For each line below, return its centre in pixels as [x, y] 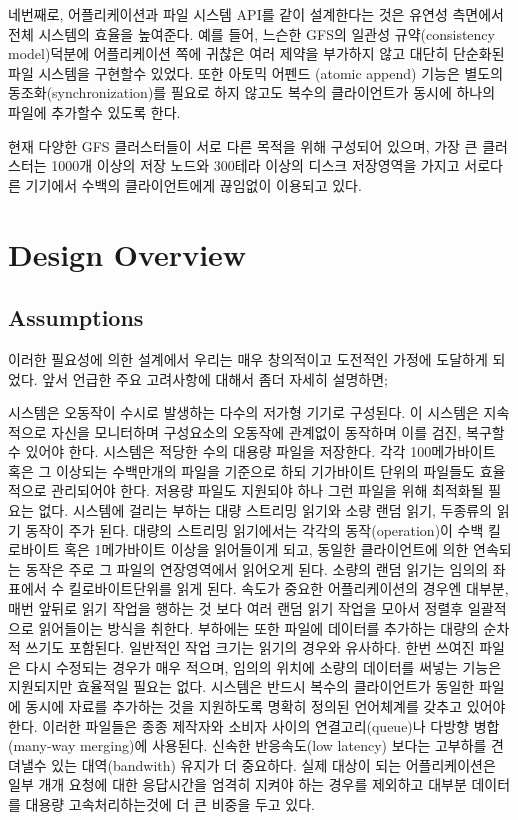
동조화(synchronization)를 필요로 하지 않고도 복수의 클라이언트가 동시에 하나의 [252, 92]
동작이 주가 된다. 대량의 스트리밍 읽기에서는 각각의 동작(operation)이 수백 [254, 529]
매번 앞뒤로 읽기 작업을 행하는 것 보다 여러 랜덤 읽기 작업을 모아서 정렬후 [236, 608]
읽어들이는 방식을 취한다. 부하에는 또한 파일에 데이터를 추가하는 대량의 [258, 627]
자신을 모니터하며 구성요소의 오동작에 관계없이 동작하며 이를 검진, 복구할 [278, 431]
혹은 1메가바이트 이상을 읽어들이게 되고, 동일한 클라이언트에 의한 [266, 549]
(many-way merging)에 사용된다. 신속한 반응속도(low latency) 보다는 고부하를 [247, 745]
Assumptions [76, 317]
